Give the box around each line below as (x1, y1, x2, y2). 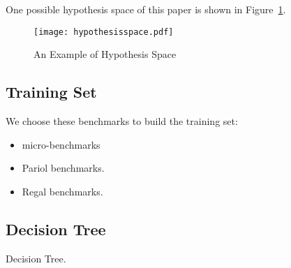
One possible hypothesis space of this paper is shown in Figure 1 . (6, 2, 286, 16)
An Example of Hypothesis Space (33, 47, 177, 61)
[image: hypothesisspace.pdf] (33, 27, 174, 37)
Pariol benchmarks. (22, 161, 105, 175)
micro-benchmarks (22, 137, 100, 151)
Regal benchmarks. (22, 184, 103, 198)
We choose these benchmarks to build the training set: (6, 114, 238, 128)
